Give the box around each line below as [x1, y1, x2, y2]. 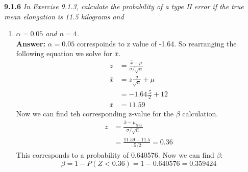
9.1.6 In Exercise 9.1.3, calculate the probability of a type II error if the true [4, 1, 244, 11]
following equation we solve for [16, 48, 112, 59]
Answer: [16, 38, 45, 48]
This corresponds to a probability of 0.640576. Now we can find [16, 149, 214, 160]
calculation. [182, 108, 218, 119]
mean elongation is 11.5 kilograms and [4, 11, 124, 21]
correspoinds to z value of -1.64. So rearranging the [77, 38, 237, 48]
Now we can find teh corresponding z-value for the [16, 108, 173, 119]
